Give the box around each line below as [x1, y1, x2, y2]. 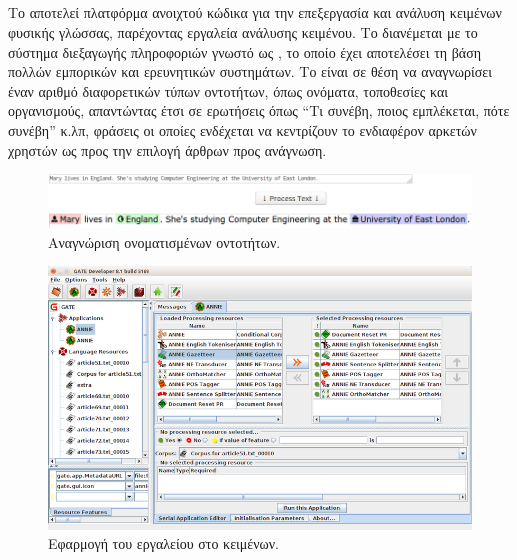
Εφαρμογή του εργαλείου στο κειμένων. [48, 533, 279, 554]
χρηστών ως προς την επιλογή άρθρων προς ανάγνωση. [8, 139, 327, 160]
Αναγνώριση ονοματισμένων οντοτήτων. [48, 231, 281, 252]
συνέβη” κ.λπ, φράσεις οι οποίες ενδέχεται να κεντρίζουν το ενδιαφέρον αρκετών [8, 119, 477, 140]
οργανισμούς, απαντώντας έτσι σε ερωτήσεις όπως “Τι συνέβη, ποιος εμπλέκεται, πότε [8, 100, 510, 121]
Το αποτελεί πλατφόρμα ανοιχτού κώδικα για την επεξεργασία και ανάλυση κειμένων [8, 2, 502, 23]
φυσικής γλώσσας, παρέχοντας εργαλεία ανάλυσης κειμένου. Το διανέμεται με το [8, 21, 478, 42]
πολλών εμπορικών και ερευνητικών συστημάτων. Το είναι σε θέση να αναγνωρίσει [8, 61, 493, 82]
